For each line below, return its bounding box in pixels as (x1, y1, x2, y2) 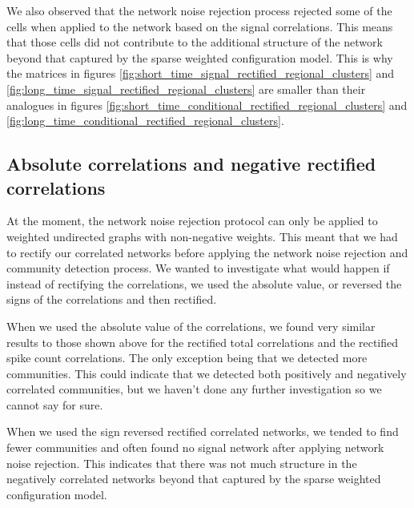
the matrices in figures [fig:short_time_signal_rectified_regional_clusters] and (6, 65, 395, 82)
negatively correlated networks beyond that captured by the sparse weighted (6, 470, 381, 487)
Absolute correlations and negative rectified (6, 151, 376, 176)
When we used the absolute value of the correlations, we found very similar (6, 317, 376, 334)
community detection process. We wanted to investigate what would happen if (6, 260, 390, 276)
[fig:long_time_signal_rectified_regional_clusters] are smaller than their (6, 80, 366, 97)
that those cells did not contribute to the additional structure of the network (6, 34, 383, 50)
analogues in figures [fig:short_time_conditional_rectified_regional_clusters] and (6, 96, 408, 113)
